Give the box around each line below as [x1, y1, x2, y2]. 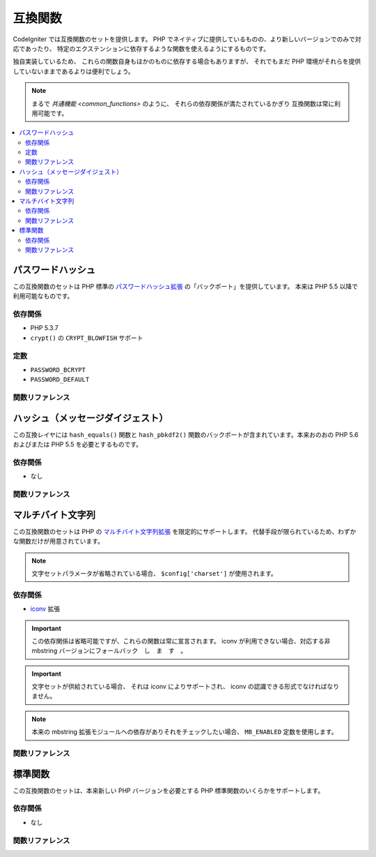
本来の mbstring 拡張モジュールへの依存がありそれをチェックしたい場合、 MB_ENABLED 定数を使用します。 [31, 728, 338, 736]
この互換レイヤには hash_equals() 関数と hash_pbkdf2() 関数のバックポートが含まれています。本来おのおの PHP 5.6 [13, 430, 359, 439]
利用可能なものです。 [13, 292, 74, 300]
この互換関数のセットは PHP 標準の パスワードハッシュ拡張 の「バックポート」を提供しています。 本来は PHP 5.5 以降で [13, 282, 359, 290]
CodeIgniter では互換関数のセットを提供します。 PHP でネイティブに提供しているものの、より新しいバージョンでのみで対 [13, 35, 361, 43]
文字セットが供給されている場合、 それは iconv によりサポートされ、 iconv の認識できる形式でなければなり [31, 683, 340, 691]
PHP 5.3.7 [30, 324, 58, 332]
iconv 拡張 [30, 604, 61, 613]
